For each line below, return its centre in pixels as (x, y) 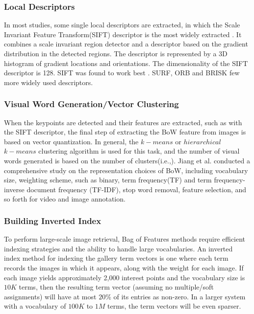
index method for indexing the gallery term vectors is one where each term (116, 258)
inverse (14, 189)
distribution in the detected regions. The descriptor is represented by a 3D (116, 53)
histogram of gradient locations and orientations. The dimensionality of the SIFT (126, 63)
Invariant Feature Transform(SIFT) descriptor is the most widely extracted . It (123, 34)
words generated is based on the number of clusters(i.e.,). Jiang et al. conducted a (127, 160)
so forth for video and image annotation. (65, 199)
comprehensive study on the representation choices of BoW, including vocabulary (126, 170)
